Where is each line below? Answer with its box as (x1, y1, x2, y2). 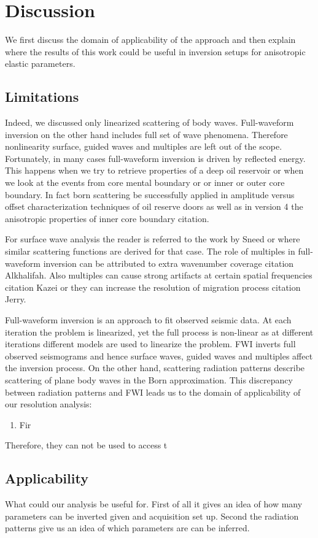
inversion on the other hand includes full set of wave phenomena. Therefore (5, 128, 288, 140)
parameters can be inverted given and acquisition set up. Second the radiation (5, 509, 299, 522)
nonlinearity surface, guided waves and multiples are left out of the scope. (5, 140, 282, 153)
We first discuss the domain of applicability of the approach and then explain (5, 33, 296, 46)
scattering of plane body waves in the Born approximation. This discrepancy (5, 373, 293, 386)
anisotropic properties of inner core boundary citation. (5, 212, 209, 225)
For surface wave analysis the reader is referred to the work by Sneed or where (5, 232, 300, 245)
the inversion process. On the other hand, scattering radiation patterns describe (5, 361, 305, 374)
